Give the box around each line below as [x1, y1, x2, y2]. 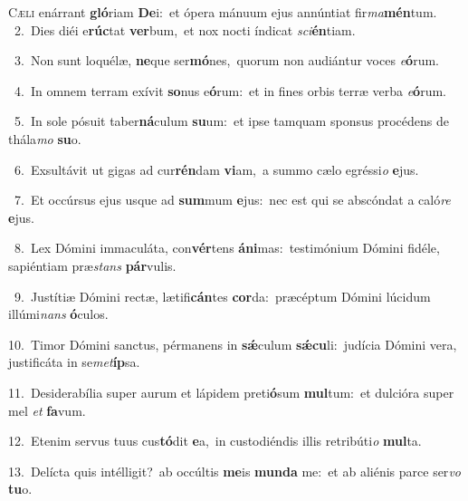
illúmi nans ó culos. [8, 304, 109, 323]
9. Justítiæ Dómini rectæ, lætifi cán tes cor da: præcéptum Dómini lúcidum [14, 286, 431, 305]
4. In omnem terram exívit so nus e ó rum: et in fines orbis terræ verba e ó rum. [14, 81, 446, 100]
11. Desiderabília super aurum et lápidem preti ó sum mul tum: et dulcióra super [8, 382, 454, 401]
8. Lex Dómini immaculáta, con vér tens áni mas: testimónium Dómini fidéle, [14, 238, 440, 257]
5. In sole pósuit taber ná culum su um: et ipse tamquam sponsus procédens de [14, 111, 449, 130]
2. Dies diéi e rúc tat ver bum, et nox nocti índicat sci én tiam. [14, 20, 356, 39]
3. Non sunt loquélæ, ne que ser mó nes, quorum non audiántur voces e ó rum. [14, 51, 439, 70]
